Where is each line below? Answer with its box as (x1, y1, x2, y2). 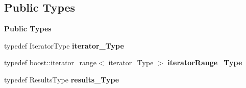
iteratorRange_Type (167, 57, 242, 68)
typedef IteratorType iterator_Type (4, 40, 124, 51)
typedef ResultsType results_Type (4, 74, 119, 84)
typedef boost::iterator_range (4, 57, 97, 68)
